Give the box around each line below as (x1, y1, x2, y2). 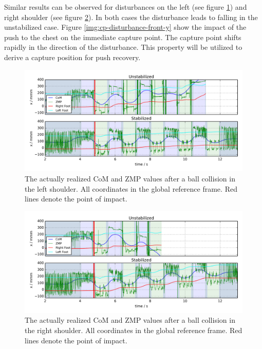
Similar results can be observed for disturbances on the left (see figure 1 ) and (4, 2, 247, 12)
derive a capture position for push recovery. (4, 51, 141, 62)
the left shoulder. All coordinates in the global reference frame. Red (25, 183, 237, 194)
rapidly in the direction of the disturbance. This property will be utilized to (4, 42, 242, 52)
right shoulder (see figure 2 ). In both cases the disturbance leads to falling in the (4, 11, 258, 22)
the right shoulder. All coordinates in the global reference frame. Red (25, 324, 242, 335)
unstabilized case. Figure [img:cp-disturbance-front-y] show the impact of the (4, 22, 247, 32)
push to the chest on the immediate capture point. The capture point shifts (4, 31, 241, 42)
